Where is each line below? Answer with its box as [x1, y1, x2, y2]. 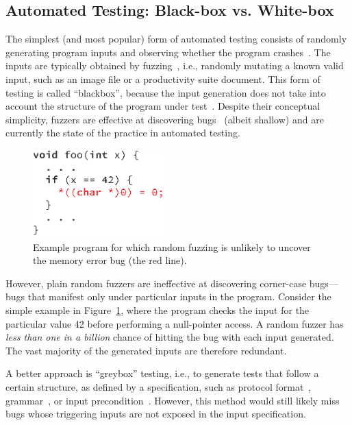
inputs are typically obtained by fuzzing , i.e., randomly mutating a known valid [5, 58, 344, 73]
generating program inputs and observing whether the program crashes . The [5, 45, 331, 59]
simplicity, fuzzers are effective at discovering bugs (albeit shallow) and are [5, 112, 324, 126]
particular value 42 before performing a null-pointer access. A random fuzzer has [5, 316, 344, 330]
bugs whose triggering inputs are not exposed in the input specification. [5, 406, 306, 421]
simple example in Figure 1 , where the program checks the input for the [5, 303, 310, 317]
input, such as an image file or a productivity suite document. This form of [5, 71, 320, 86]
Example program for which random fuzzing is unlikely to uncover [33, 239, 311, 254]
